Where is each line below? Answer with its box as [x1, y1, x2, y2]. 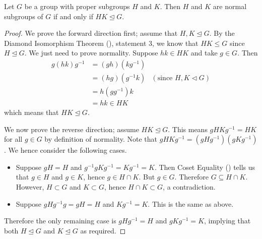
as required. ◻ [80, 225, 126, 235]
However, [16, 182, 44, 192]
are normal [213, 1, 247, 11]
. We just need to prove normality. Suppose [24, 47, 158, 58]
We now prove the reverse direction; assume [4, 124, 139, 134]
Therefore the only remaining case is [4, 215, 116, 226]
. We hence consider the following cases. [4, 145, 127, 155]
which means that [4, 107, 59, 117]
